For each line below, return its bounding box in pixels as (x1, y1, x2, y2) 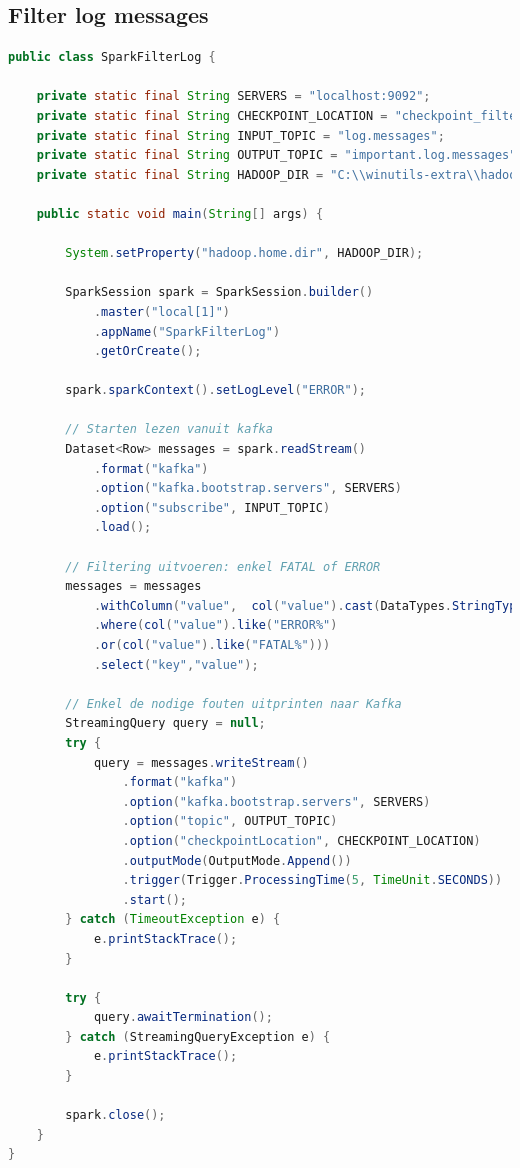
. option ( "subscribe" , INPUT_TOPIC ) (93, 500, 331, 515)
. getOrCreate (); (93, 344, 202, 359)
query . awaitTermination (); (93, 1010, 273, 1025)
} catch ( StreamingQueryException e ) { (65, 1029, 331, 1044)
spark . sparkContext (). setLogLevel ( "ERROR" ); (65, 383, 367, 398)
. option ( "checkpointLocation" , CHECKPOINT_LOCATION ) (122, 833, 481, 848)
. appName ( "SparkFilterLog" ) (93, 324, 281, 339)
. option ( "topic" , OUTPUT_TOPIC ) (122, 814, 338, 829)
